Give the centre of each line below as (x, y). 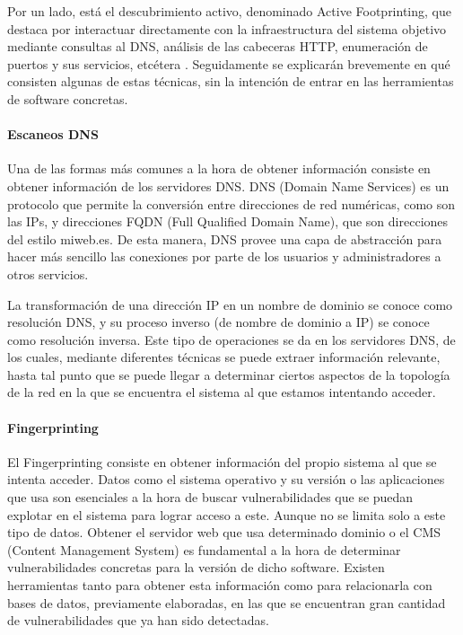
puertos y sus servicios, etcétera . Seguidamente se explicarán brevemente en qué (229, 63)
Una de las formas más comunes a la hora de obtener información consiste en (219, 168)
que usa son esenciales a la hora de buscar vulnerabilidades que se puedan (210, 497)
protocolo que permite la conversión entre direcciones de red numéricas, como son (231, 203)
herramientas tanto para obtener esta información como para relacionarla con (220, 585)
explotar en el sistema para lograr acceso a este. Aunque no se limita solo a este (227, 514)
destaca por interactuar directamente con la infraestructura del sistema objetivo (227, 28)
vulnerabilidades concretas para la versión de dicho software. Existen (196, 567)
